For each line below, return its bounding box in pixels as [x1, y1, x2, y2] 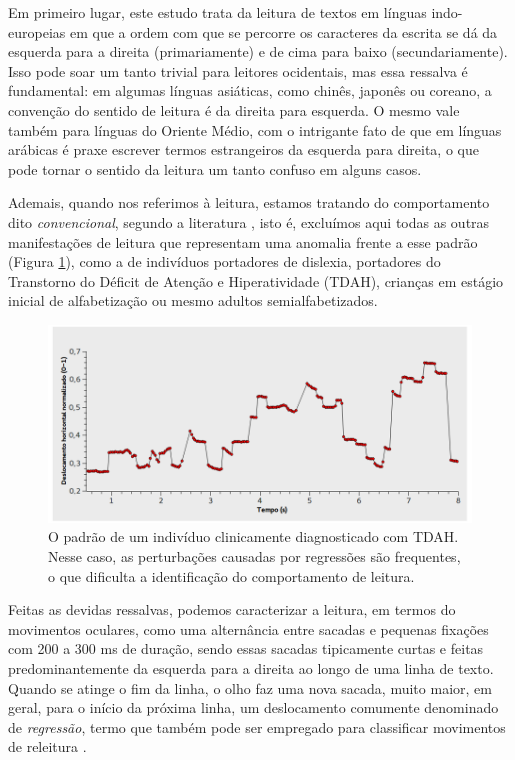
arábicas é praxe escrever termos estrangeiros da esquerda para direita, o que [8, 139, 479, 160]
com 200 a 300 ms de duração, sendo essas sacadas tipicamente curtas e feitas [8, 638, 484, 659]
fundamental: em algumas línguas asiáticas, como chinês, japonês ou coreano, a [8, 80, 492, 101]
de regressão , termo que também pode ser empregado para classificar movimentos [8, 716, 506, 737]
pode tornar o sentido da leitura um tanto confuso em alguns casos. [8, 158, 422, 179]
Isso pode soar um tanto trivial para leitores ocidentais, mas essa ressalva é [8, 60, 468, 81]
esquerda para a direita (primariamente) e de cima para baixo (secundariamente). [8, 41, 508, 62]
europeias [8, 21, 66, 42]
